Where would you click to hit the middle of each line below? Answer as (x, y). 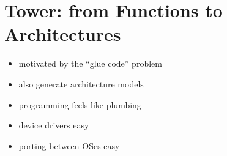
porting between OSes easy (69, 145)
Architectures (63, 34)
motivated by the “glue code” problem (90, 63)
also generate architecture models (81, 84)
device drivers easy (54, 125)
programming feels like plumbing (80, 104)
